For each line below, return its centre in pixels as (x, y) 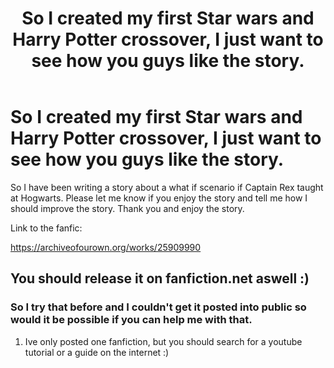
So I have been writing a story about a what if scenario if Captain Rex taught (167, 187)
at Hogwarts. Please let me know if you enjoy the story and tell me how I (159, 198)
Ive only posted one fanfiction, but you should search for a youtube (163, 341)
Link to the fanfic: (46, 228)
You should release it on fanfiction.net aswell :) (160, 278)
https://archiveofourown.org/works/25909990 (106, 247)
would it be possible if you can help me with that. (131, 320)
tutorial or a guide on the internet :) (97, 352)
